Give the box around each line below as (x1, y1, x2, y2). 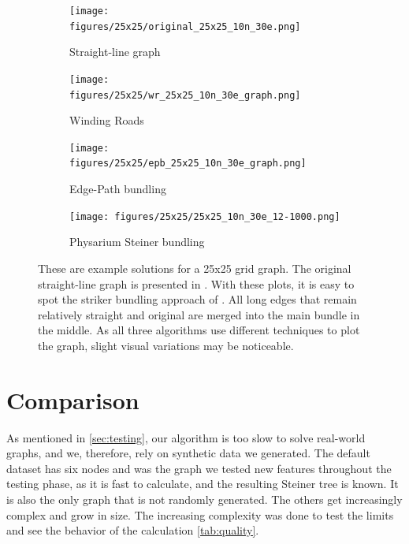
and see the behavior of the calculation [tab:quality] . (6, 522, 259, 538)
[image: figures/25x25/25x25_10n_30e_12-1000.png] (69, 211, 340, 222)
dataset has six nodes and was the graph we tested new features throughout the (6, 460, 392, 476)
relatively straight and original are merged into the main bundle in (38, 306, 360, 322)
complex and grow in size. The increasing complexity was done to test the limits (6, 506, 394, 523)
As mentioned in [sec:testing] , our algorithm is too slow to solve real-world (6, 429, 366, 445)
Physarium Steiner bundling (69, 233, 205, 250)
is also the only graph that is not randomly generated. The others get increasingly (6, 491, 403, 508)
